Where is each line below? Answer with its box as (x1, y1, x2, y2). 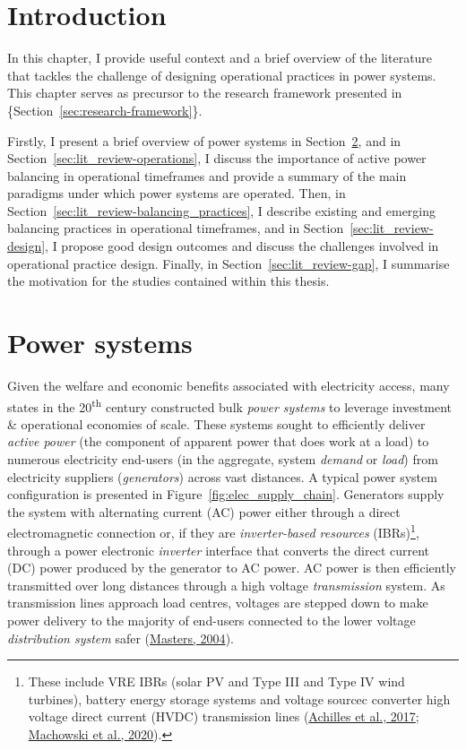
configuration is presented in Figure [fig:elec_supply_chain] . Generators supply (7, 485, 444, 504)
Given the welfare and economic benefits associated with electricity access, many (7, 375, 450, 394)
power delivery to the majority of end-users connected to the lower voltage (7, 611, 416, 629)
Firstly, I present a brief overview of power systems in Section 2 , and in (7, 131, 401, 150)
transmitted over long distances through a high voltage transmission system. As (7, 575, 445, 594)
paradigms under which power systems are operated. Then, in (7, 184, 346, 203)
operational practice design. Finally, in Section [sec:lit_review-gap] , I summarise (7, 254, 450, 272)
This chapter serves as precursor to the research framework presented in (7, 83, 402, 102)
